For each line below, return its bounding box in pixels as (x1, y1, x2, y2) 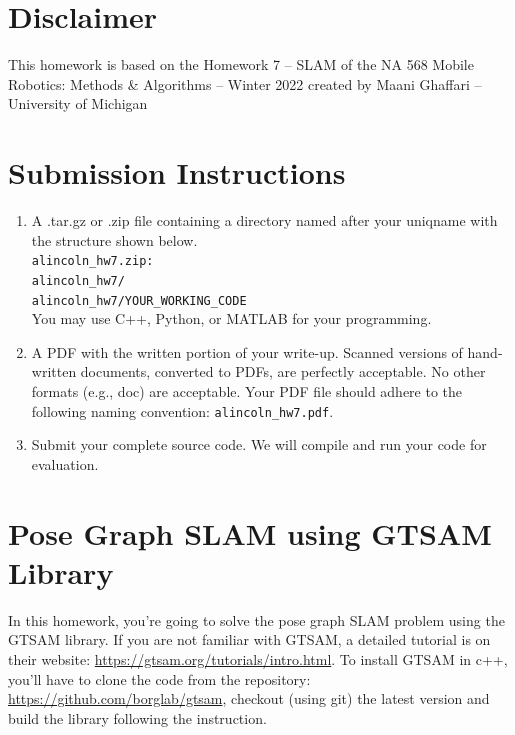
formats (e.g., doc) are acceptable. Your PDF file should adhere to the (31, 380, 463, 401)
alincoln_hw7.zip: (31, 254, 154, 269)
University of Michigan (8, 93, 148, 114)
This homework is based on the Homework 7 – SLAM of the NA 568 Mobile (8, 54, 474, 75)
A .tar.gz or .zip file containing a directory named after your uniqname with (31, 210, 498, 231)
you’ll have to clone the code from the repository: (8, 668, 311, 689)
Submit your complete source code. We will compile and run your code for (31, 434, 487, 455)
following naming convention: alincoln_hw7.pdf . (31, 400, 334, 421)
